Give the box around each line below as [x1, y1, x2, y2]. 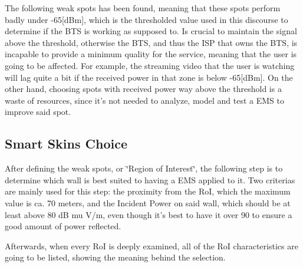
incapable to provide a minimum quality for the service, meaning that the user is [5, 48, 297, 60]
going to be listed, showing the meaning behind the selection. [5, 251, 226, 263]
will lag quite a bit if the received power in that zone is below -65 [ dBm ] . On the [5, 71, 293, 83]
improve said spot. [5, 106, 71, 118]
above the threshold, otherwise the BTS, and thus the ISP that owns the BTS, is [5, 36, 298, 48]
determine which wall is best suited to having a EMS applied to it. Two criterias [5, 173, 295, 186]
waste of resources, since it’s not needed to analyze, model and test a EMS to [5, 94, 284, 106]
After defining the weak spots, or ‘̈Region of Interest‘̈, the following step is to [5, 162, 283, 174]
